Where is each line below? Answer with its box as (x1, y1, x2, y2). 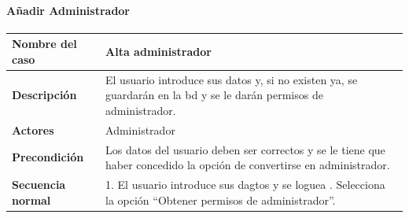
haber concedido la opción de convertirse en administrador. (105, 157, 390, 173)
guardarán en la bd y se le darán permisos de (105, 87, 323, 103)
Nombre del (12, 35, 77, 52)
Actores (12, 121, 54, 138)
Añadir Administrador (6, 2, 131, 18)
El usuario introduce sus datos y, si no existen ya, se (105, 71, 358, 87)
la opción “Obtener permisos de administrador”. (105, 191, 336, 208)
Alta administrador (105, 43, 212, 60)
